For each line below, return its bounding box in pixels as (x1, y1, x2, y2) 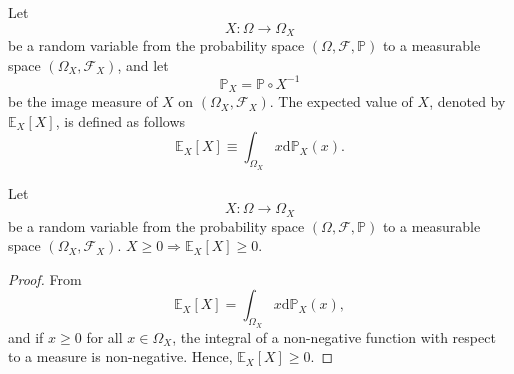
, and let (117, 54, 169, 75)
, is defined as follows (55, 110, 186, 131)
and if (8, 326, 44, 347)
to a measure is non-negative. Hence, (8, 346, 233, 367)
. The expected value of (269, 91, 413, 112)
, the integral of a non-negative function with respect (172, 326, 496, 347)
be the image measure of (8, 91, 158, 112)
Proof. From (8, 268, 82, 289)
